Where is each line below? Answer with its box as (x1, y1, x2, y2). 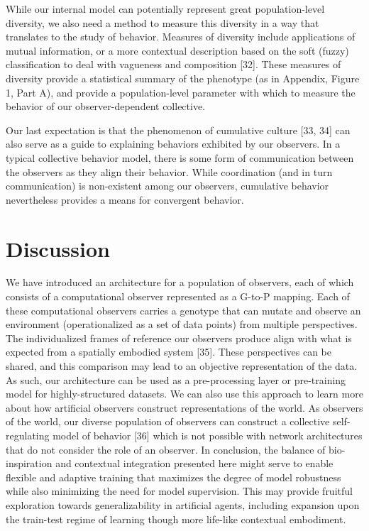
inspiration (6, 456, 53, 471)
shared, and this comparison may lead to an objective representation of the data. (6, 358, 358, 373)
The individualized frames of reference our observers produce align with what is (6, 330, 352, 345)
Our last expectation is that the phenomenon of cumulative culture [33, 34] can (6, 122, 351, 137)
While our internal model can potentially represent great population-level (6, 1, 325, 16)
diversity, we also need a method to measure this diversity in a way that (6, 15, 319, 30)
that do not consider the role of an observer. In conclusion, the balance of (6, 442, 326, 456)
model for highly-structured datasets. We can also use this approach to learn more (6, 386, 363, 401)
